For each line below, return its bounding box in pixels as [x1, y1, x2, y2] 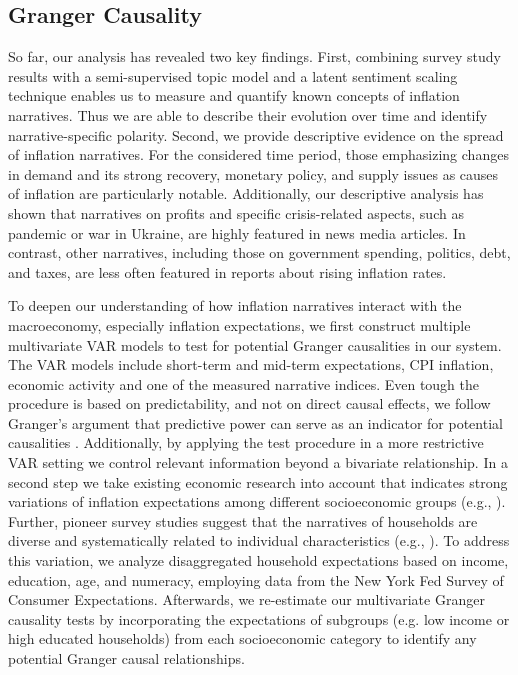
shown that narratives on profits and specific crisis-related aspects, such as [8, 202, 464, 223]
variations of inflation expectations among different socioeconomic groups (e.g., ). [8, 491, 506, 512]
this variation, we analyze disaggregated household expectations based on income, [8, 550, 509, 571]
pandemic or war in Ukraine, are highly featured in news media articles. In [8, 222, 466, 243]
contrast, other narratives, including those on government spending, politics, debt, [8, 242, 511, 263]
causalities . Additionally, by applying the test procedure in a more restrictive [8, 432, 484, 453]
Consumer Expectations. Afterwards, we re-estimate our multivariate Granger [8, 589, 485, 610]
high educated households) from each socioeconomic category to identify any [8, 628, 477, 649]
